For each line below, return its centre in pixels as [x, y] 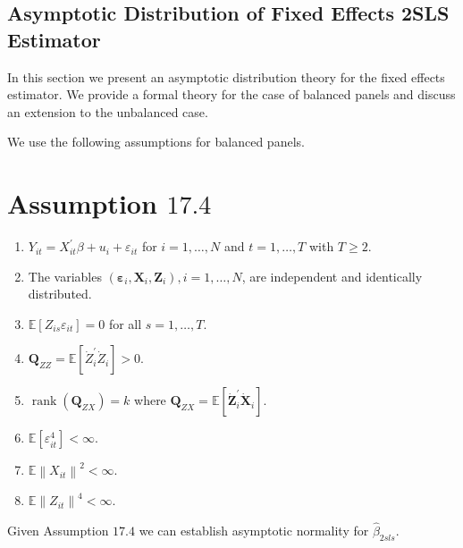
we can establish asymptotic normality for [254, 530]
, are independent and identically [332, 276]
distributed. [60, 294]
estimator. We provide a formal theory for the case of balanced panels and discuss [231, 94]
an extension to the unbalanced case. [108, 111]
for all [125, 323]
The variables [65, 276]
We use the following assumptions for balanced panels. [156, 142]
